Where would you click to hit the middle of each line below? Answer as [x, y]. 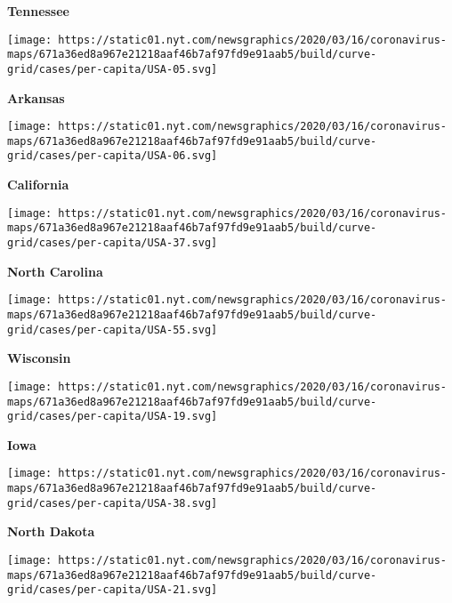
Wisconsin [39, 358]
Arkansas [36, 97]
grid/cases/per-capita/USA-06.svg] [113, 156]
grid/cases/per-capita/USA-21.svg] [113, 590]
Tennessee [38, 11]
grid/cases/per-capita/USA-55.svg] [113, 330]
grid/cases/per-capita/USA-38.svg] [113, 503]
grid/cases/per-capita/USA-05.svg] [113, 69]
